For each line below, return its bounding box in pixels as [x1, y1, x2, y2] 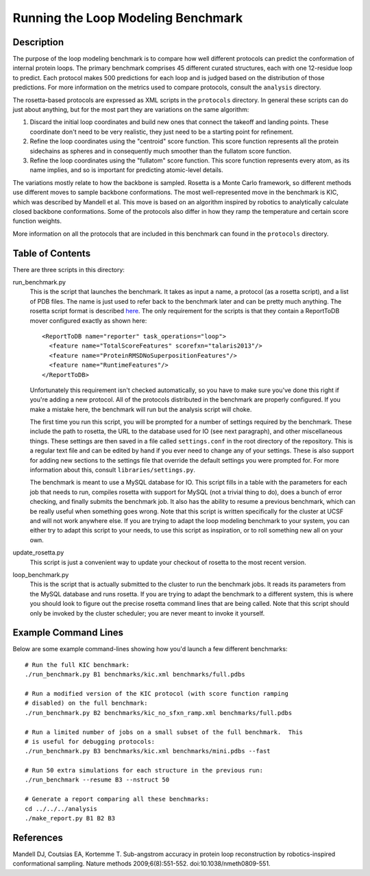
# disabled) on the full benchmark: [25, 699, 148, 707]
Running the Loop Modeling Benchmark [12, 10, 243, 25]
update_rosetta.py [12, 548, 64, 557]
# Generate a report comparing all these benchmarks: [25, 795, 209, 803]
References [12, 831, 63, 843]
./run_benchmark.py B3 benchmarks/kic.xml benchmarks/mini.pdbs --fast [25, 747, 271, 755]
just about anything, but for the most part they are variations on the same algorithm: [12, 106, 249, 114]
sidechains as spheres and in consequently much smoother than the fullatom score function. [29, 147, 292, 155]
